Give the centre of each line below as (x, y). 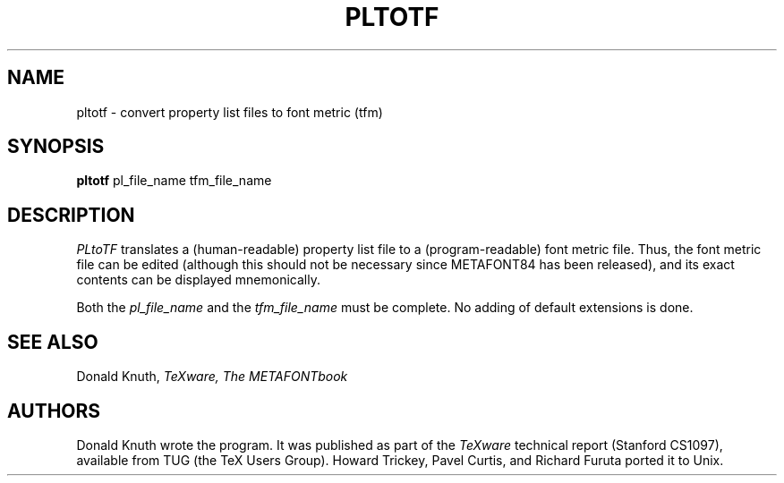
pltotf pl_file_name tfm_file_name (174, 181)
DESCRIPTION (71, 215)
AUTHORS (54, 411)
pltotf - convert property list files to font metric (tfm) (230, 112)
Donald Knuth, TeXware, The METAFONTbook (212, 377)
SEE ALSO (53, 342)
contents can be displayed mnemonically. (198, 280)
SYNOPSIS (56, 147)
